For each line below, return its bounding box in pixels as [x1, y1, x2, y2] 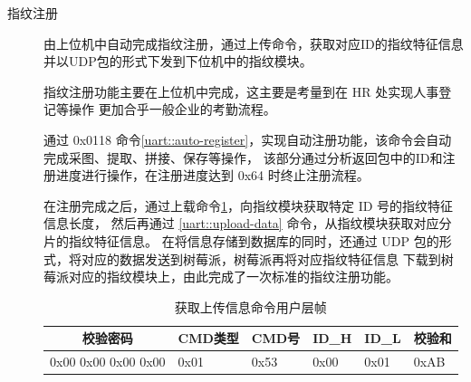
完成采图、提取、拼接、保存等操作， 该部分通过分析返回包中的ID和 [43, 148, 443, 167]
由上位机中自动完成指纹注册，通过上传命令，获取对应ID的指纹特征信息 [43, 33, 464, 53]
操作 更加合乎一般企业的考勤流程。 [68, 100, 276, 119]
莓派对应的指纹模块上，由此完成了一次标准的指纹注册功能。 [43, 267, 399, 286]
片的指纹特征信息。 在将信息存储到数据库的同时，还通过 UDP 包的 [43, 231, 439, 250]
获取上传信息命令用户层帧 [174, 297, 327, 316]
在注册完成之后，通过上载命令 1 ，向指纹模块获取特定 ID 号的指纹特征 [43, 196, 454, 215]
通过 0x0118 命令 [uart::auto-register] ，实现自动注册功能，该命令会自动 [43, 129, 452, 148]
